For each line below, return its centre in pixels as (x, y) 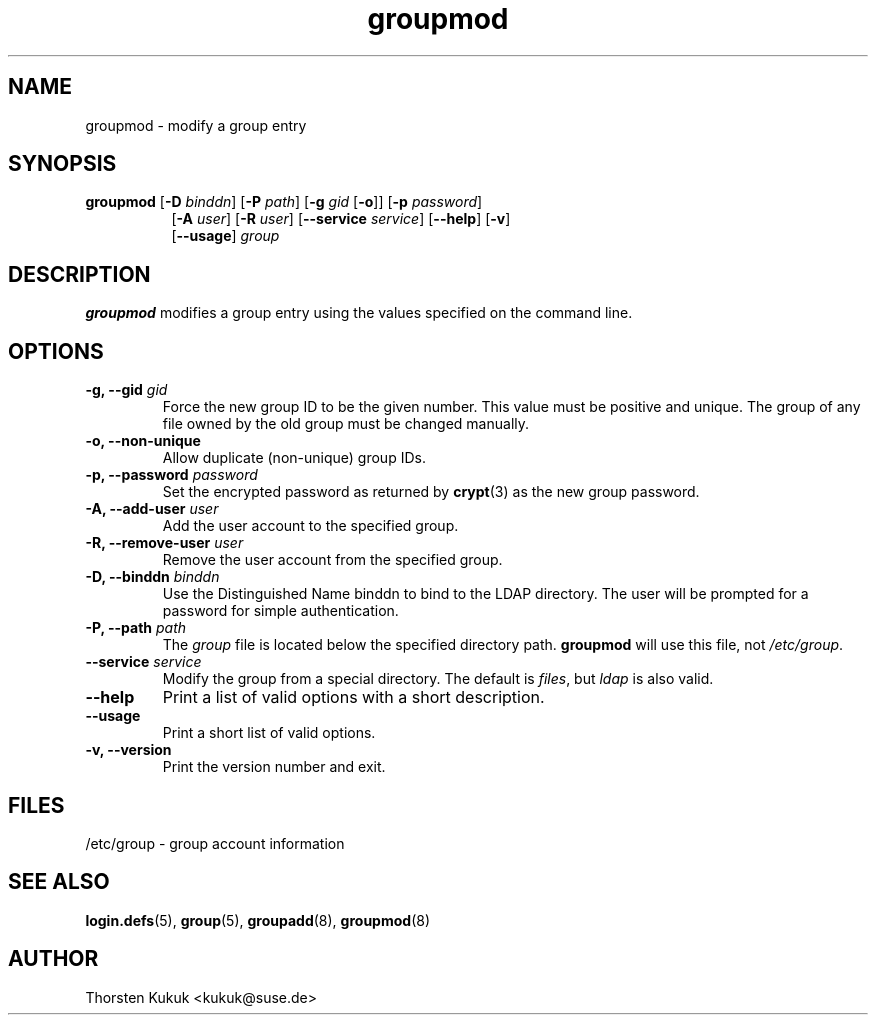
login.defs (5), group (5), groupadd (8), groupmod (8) (257, 920)
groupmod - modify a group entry (196, 125)
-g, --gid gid (126, 390)
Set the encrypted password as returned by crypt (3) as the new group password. (431, 492)
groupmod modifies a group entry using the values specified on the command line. (359, 313)
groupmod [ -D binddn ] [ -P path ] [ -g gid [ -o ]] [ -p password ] (284, 202)
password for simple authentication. (280, 611)
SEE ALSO (59, 882)
